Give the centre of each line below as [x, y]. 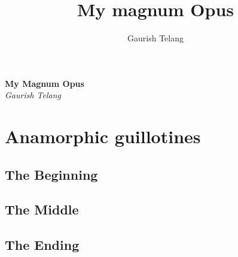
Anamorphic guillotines [103, 136]
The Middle [42, 209]
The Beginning [51, 174]
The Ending [42, 245]
